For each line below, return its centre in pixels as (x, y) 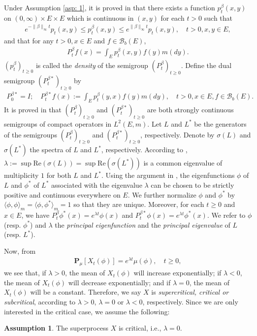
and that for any (29, 40)
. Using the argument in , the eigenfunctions (168, 175)
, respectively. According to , (144, 150)
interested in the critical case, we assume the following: (87, 311)
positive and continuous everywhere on (62, 194)
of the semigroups (31, 134)
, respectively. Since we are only (190, 301)
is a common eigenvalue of (183, 163)
